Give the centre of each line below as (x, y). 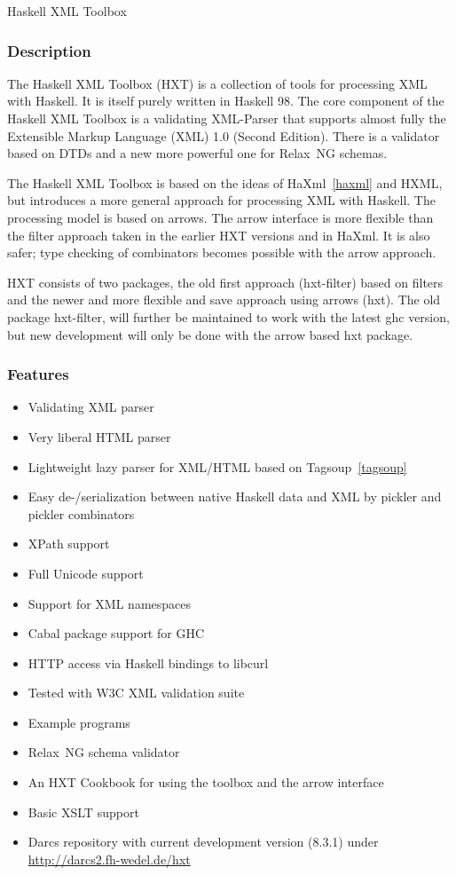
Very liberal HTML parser (99, 436)
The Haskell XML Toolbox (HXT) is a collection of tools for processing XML (217, 83)
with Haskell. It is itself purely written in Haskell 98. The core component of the (226, 101)
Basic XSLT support (83, 812)
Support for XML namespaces (110, 603)
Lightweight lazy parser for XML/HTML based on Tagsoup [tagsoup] (217, 466)
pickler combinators (81, 513)
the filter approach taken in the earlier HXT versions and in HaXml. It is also (219, 235)
